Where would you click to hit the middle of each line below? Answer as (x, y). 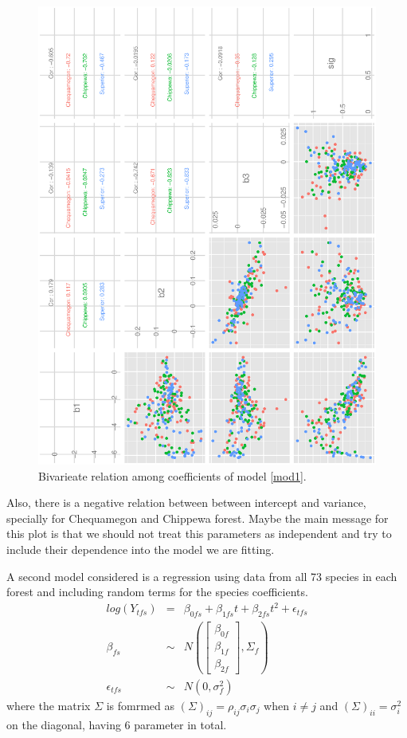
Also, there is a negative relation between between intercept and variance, (186, 502)
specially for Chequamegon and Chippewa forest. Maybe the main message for (198, 518)
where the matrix (49, 705)
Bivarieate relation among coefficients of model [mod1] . (172, 475)
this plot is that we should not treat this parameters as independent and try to (199, 534)
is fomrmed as (141, 705)
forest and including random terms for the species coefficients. (157, 592)
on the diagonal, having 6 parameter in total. (117, 724)
